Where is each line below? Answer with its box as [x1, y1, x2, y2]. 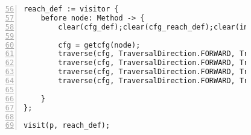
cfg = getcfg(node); [58, 40, 141, 49]
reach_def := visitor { [24, 5, 119, 13]
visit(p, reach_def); [24, 121, 110, 130]
